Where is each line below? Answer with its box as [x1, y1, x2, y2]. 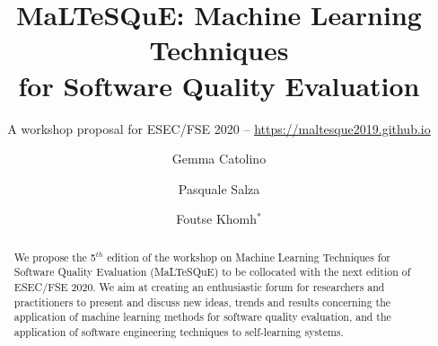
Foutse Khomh [176, 209, 258, 228]
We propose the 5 [13, 249, 96, 264]
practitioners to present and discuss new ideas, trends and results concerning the [13, 294, 391, 309]
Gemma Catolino [171, 149, 267, 168]
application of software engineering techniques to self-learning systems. [13, 324, 344, 339]
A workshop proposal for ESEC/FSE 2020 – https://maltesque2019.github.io [7, 119, 431, 138]
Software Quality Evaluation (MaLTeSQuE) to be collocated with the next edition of [13, 264, 411, 279]
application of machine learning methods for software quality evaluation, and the [13, 309, 391, 324]
